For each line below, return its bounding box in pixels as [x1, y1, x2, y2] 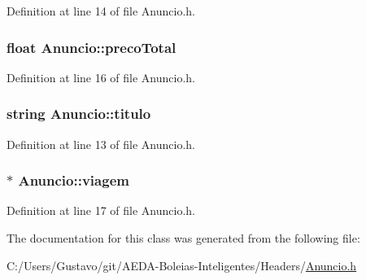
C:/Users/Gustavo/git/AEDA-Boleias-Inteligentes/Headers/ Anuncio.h [7, 256, 357, 273]
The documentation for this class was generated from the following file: [7, 230, 360, 247]
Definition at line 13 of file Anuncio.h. [7, 135, 196, 152]
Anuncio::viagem [18, 170, 129, 190]
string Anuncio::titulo [7, 103, 151, 124]
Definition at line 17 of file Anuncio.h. [7, 202, 196, 219]
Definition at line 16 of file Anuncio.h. [7, 68, 196, 85]
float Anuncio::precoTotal [7, 37, 176, 57]
